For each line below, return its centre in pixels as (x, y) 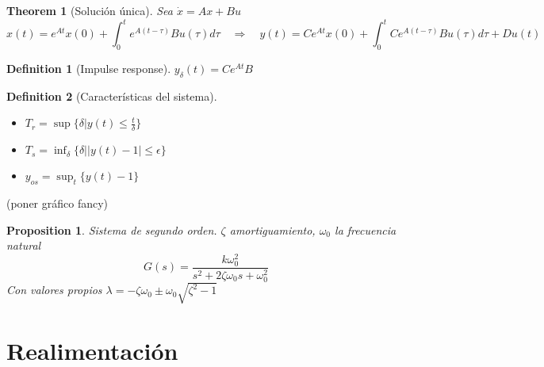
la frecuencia (366, 229)
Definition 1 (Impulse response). (89, 68)
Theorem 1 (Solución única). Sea (90, 10)
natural (24, 245)
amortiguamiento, (272, 229)
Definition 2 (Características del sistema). (112, 96)
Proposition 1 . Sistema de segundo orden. (112, 229)
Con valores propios (54, 290)
